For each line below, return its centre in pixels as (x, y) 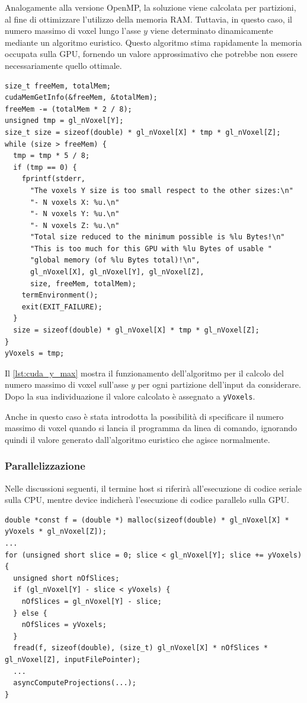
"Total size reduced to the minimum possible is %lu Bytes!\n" (157, 237)
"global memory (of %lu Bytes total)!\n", (115, 260)
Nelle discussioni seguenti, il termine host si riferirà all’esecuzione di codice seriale (153, 488)
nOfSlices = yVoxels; (64, 625)
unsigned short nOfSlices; (66, 578)
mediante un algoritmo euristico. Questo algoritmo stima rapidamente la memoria (153, 42)
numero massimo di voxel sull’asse (67, 384)
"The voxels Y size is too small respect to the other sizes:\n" (162, 190)
